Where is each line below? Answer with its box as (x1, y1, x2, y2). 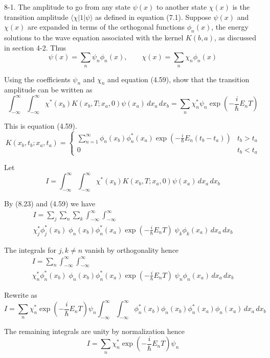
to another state (156, 2, 207, 12)
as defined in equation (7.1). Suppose (95, 11, 211, 22)
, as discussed (214, 32, 256, 42)
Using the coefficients (4, 74, 71, 84)
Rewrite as (4, 289, 37, 300)
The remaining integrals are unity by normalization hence (4, 325, 185, 336)
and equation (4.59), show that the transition (107, 74, 250, 84)
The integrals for (4, 244, 57, 255)
